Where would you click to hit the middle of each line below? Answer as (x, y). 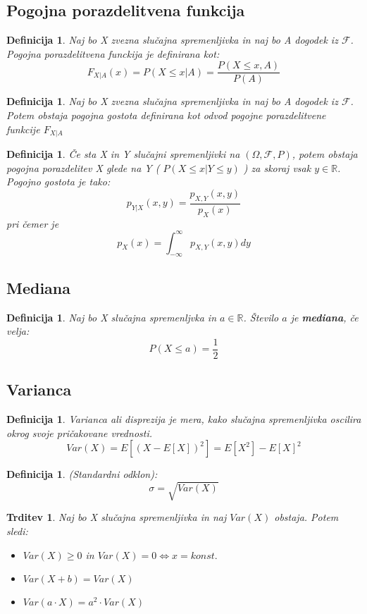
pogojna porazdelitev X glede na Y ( (83, 167)
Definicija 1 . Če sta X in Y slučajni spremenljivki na (123, 154)
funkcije (23, 129)
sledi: (17, 530)
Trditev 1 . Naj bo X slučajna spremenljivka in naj (117, 517)
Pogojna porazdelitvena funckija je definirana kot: (113, 53)
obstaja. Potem (306, 517)
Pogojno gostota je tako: (58, 182)
